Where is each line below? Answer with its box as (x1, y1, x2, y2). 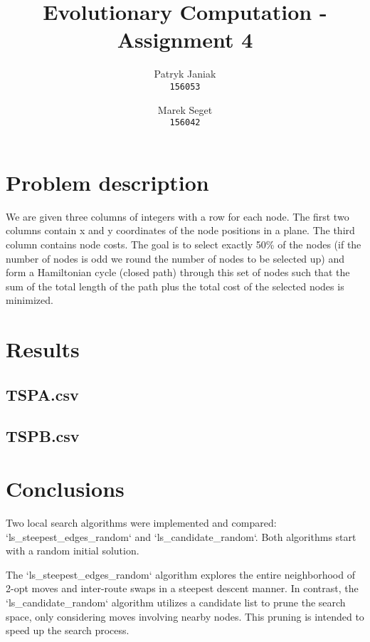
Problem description (6, 167, 209, 196)
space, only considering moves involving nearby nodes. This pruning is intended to (6, 609, 364, 623)
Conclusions (6, 474, 125, 503)
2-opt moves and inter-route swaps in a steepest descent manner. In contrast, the (6, 581, 359, 596)
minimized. (6, 293, 53, 307)
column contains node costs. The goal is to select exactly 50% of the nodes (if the (6, 236, 361, 251)
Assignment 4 (117, 25, 253, 54)
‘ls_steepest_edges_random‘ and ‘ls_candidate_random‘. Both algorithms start (6, 529, 356, 544)
